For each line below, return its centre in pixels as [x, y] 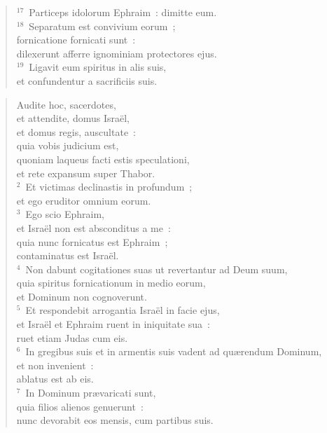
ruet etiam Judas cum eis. [72, 337]
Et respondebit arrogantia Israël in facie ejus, [123, 310]
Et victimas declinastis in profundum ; [109, 187]
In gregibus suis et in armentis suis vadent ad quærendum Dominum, [174, 351]
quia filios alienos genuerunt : [80, 406]
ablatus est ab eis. [55, 379]
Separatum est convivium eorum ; [102, 26]
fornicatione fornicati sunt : [76, 40]
